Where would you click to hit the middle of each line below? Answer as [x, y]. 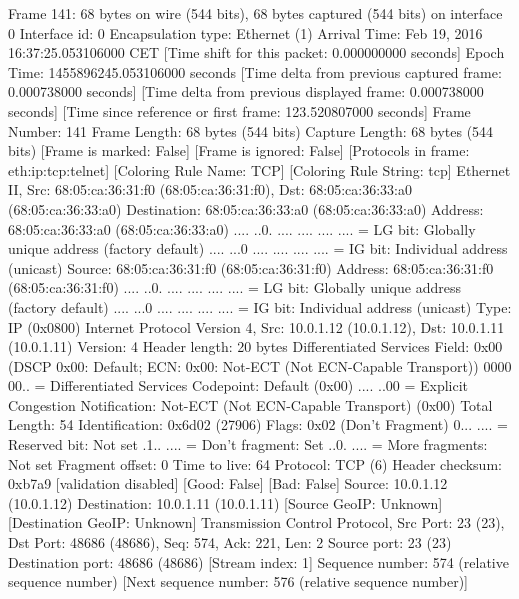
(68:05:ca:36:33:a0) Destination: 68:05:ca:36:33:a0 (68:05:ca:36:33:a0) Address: [246, 208]
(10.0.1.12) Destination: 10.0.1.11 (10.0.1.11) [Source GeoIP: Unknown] [225, 502]
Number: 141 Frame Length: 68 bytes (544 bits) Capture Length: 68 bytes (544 [251, 130]
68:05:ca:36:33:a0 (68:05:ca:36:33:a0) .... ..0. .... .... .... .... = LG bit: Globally [242, 228]
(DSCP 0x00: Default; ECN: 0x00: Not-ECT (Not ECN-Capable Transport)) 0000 [260, 365]
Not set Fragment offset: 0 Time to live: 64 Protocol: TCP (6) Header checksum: [255, 463]
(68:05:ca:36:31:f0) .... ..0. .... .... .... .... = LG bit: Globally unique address [234, 287]
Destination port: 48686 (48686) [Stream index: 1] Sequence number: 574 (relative [258, 561]
